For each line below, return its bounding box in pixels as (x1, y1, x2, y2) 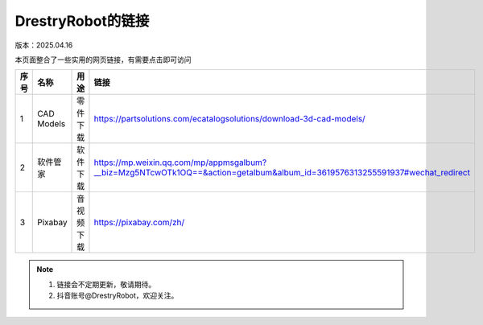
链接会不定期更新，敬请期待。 (56, 279, 156, 289)
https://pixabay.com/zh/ (93, 217, 185, 228)
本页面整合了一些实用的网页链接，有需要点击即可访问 (14, 55, 192, 64)
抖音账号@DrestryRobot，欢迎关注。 (56, 290, 179, 301)
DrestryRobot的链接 (14, 12, 150, 30)
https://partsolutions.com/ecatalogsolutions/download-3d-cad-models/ (93, 113, 365, 125)
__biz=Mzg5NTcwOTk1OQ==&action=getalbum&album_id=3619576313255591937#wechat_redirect (93, 167, 471, 179)
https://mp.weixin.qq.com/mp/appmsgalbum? (93, 157, 267, 168)
